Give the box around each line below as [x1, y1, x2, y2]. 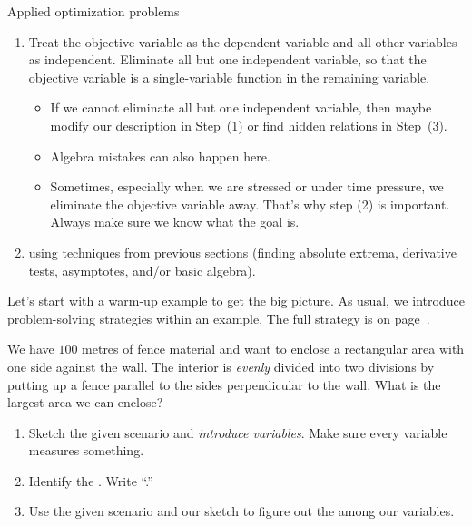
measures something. [28, 441, 144, 460]
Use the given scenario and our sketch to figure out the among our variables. [28, 502, 455, 521]
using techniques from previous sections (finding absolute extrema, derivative [28, 242, 457, 261]
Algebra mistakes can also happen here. [50, 146, 270, 165]
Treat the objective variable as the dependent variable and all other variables [28, 32, 457, 51]
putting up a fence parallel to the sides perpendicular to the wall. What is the [7, 375, 441, 394]
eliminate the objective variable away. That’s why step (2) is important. [50, 194, 450, 213]
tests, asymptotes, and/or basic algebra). [28, 260, 256, 279]
